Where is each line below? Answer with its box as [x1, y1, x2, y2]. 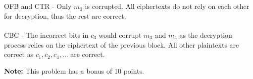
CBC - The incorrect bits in [4, 29, 89, 40]
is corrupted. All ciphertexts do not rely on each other [85, 1, 250, 11]
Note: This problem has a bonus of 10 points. [4, 65, 144, 76]
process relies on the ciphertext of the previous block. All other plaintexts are [4, 39, 239, 50]
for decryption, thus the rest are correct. [4, 10, 126, 21]
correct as [4, 49, 34, 59]
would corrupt [99, 29, 142, 40]
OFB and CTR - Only [4, 1, 72, 11]
